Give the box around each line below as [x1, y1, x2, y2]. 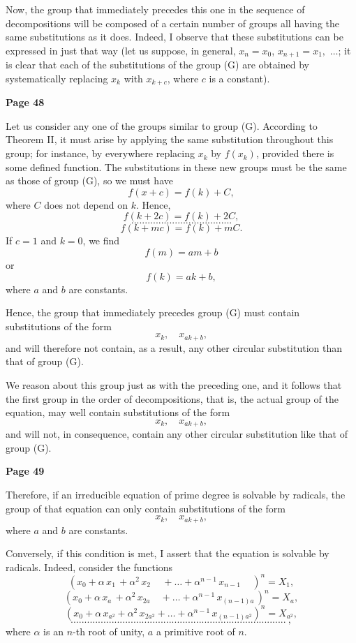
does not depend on [44, 197, 128, 212]
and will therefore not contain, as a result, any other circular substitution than [6, 340, 343, 355]
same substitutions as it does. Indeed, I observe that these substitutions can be [6, 29, 343, 44]
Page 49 [6, 464, 45, 478]
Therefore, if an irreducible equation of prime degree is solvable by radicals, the [6, 487, 346, 502]
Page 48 [6, 95, 45, 110]
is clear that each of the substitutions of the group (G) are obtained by [6, 57, 309, 72]
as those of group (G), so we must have [6, 173, 173, 188]
